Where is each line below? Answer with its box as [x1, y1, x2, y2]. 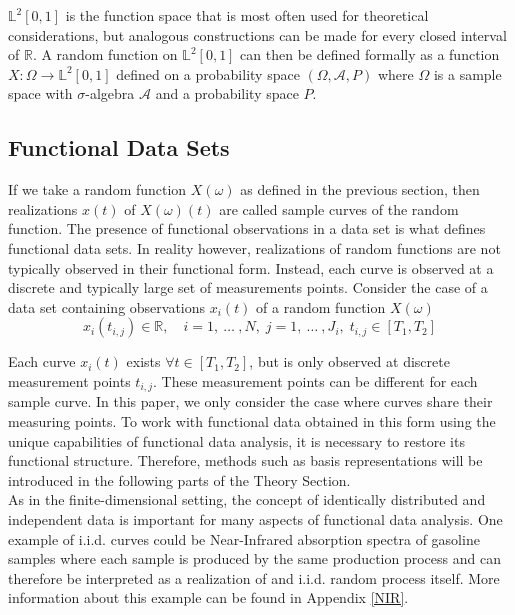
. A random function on [32, 44, 178, 65]
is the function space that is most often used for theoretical [65, 5, 429, 25]
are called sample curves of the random [219, 198, 459, 219]
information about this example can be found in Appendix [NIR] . [8, 587, 409, 608]
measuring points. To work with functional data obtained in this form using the [8, 410, 496, 431]
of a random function [256, 296, 386, 317]
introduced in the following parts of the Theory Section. [8, 469, 351, 490]
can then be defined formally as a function [240, 44, 500, 65]
